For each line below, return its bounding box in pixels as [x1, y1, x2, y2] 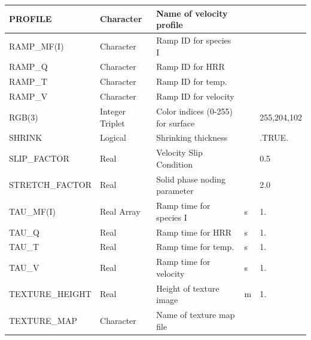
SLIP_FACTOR [9, 152, 69, 164]
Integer [100, 104, 126, 117]
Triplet [100, 116, 125, 129]
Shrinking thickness [156, 131, 228, 144]
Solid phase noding [156, 172, 225, 185]
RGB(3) [9, 110, 38, 123]
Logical [100, 131, 126, 144]
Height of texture [156, 282, 219, 294]
